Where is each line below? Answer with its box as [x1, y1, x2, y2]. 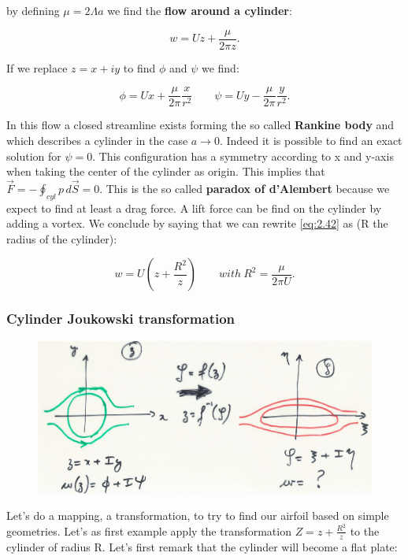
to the [350, 522, 380, 539]
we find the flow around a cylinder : [107, 2, 292, 18]
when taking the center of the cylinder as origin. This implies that [6, 163, 325, 180]
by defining [6, 2, 60, 18]
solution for [6, 147, 61, 164]
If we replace [6, 59, 68, 76]
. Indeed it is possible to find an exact [219, 132, 402, 148]
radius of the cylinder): [6, 230, 117, 247]
